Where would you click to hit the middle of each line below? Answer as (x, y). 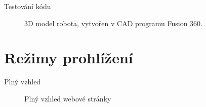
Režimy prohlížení (69, 58)
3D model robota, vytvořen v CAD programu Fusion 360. (114, 23)
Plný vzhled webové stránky (68, 98)
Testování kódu (28, 6)
